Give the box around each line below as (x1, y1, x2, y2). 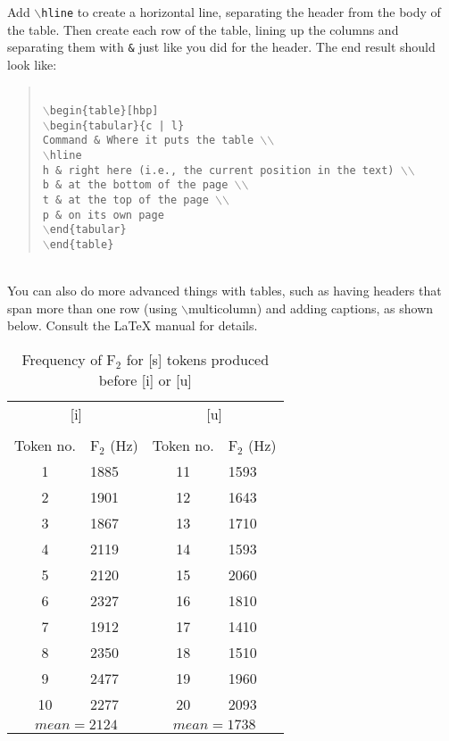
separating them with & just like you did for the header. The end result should (7, 37, 436, 56)
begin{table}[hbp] (49, 104, 159, 118)
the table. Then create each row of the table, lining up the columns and (7, 20, 399, 38)
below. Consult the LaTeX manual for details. (7, 316, 258, 335)
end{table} (49, 238, 114, 251)
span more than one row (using (7, 298, 178, 317)
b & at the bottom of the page (42, 179, 229, 192)
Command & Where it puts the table (42, 134, 254, 147)
